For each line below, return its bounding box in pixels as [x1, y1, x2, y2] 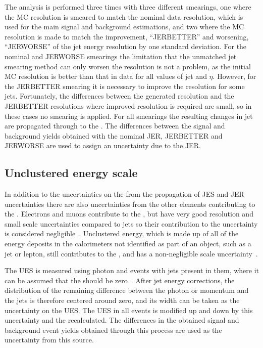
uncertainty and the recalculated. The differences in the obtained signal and [5, 315, 239, 325]
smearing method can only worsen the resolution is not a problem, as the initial [5, 61, 251, 71]
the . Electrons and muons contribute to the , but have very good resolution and [5, 208, 253, 219]
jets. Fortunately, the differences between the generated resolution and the [5, 91, 234, 101]
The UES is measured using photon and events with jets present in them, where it [5, 265, 259, 276]
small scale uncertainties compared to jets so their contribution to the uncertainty [5, 218, 258, 229]
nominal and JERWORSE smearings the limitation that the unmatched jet [5, 51, 237, 61]
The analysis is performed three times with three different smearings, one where [5, 2, 251, 12]
